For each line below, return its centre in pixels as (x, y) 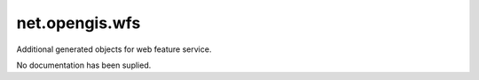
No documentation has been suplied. (84, 65)
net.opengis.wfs (79, 23)
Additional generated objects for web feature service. (114, 49)
